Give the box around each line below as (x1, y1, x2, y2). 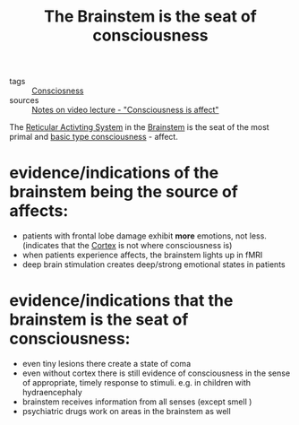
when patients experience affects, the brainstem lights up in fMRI (21, 249, 263, 261)
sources (9, 95, 39, 106)
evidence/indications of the (9, 163, 219, 183)
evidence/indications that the (9, 291, 234, 311)
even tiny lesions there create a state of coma (21, 359, 191, 369)
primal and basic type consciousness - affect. (9, 132, 179, 143)
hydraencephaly (21, 387, 82, 398)
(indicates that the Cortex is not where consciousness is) (21, 240, 233, 251)
